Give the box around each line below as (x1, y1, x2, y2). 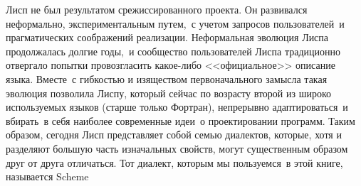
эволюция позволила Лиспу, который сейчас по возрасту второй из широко (6, 85, 332, 100)
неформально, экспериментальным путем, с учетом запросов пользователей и (6, 16, 345, 31)
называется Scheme (6, 169, 89, 184)
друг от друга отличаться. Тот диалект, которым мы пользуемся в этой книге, (6, 155, 343, 170)
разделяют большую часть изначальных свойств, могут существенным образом (6, 141, 348, 155)
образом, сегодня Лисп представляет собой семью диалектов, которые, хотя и (6, 127, 342, 142)
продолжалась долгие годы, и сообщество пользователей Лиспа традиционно (6, 43, 341, 58)
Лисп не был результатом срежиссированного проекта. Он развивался (6, 2, 308, 16)
